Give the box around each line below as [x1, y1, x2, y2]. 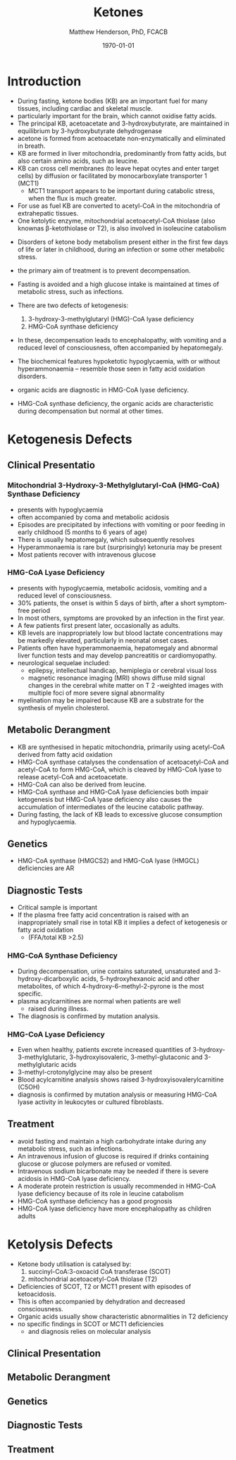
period [31, 606, 51, 614]
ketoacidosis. [17, 1289, 56, 1298]
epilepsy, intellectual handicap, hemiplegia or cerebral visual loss [27, 666, 217, 674]
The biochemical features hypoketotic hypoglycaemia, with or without [17, 357, 221, 365]
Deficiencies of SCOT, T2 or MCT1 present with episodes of [17, 1282, 192, 1290]
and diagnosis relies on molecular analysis [27, 1327, 151, 1335]
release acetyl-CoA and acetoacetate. [17, 772, 128, 781]
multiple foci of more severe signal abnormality [27, 688, 165, 697]
